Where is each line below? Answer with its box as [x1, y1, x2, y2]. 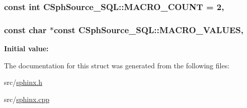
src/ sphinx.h [4, 77, 43, 87]
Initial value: [4, 43, 49, 54]
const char [4, 23, 47, 36]
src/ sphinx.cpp [4, 93, 50, 104]
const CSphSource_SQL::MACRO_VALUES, [53, 23, 243, 36]
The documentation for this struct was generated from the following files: [4, 60, 230, 70]
